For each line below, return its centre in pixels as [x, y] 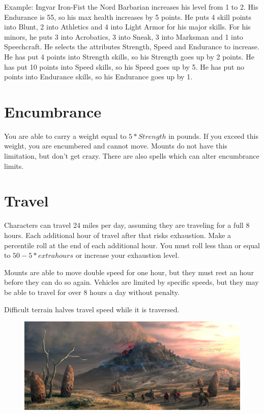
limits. [14, 166]
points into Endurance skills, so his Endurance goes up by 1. [98, 77]
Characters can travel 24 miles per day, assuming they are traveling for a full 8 [127, 225]
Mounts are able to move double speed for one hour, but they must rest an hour [129, 272]
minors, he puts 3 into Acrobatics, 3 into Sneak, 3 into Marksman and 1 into [124, 36]
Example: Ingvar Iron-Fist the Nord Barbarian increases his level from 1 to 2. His [131, 7]
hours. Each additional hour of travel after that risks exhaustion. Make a [118, 235]
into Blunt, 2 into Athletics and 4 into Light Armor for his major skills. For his [127, 27]
